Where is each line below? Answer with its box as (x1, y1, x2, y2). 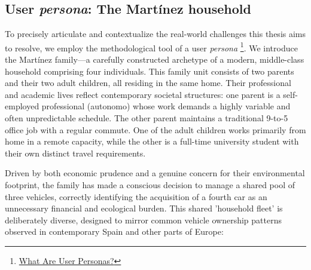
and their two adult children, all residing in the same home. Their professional (5, 76, 291, 89)
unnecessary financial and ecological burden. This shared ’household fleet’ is (5, 202, 283, 214)
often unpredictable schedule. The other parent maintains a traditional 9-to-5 (5, 112, 288, 124)
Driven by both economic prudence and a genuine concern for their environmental (5, 167, 305, 179)
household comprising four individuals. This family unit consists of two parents (5, 65, 294, 77)
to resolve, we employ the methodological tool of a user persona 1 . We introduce (5, 39, 298, 54)
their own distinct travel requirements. (5, 146, 146, 159)
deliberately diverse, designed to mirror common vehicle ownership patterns (5, 213, 282, 226)
